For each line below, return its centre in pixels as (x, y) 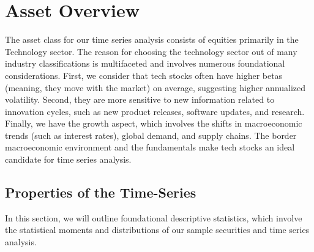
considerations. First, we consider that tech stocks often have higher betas (144, 75)
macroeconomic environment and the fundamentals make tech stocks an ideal (150, 147)
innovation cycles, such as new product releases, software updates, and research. (155, 111)
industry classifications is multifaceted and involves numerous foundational (145, 63)
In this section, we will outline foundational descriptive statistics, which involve (154, 217)
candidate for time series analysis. (68, 159)
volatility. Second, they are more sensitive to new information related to (140, 99)
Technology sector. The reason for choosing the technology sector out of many (151, 51)
